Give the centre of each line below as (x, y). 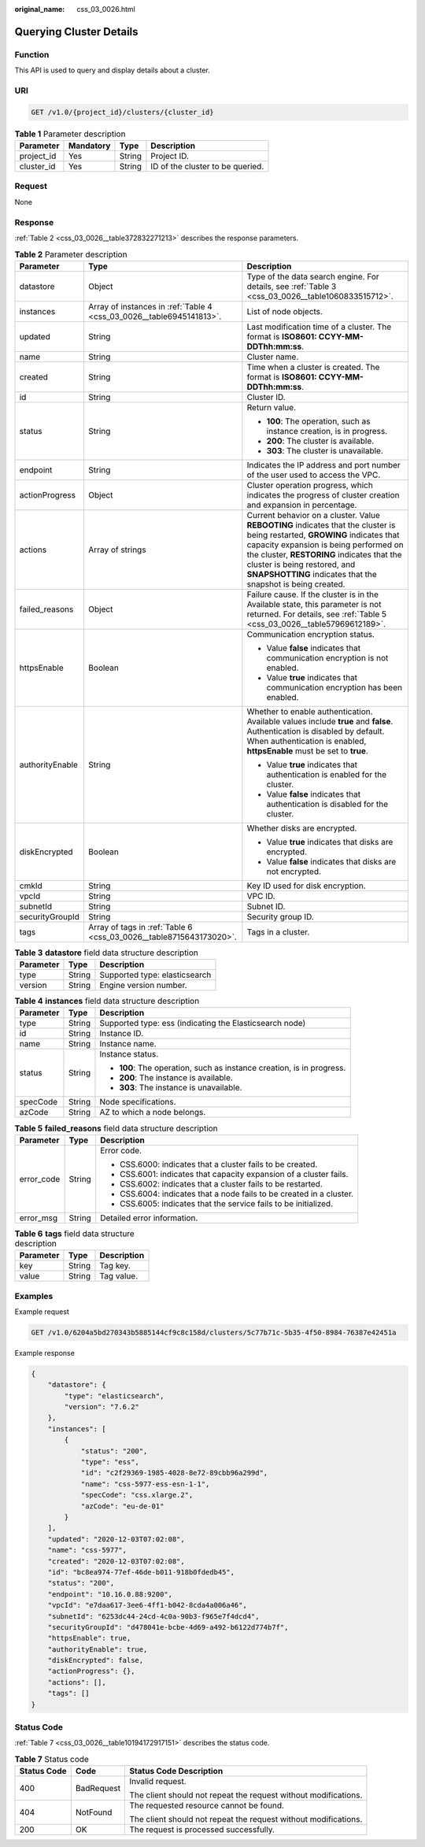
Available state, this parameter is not (314, 604)
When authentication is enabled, (307, 741)
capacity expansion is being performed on (325, 545)
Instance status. (129, 1054)
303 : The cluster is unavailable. (325, 450)
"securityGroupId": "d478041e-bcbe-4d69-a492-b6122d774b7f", (168, 1627)
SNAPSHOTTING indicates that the (312, 574)
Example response (44, 1353)
